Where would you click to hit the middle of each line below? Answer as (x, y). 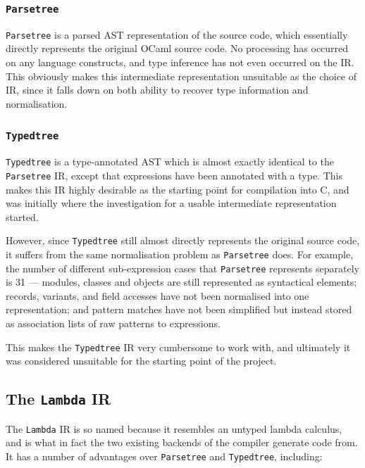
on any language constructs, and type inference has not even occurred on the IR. (180, 62)
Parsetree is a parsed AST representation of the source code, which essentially (177, 34)
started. (22, 216)
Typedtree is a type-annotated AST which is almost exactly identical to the (170, 162)
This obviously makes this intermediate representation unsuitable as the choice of (181, 76)
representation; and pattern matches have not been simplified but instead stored (179, 309)
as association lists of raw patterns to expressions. (113, 323)
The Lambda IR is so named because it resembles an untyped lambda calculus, (174, 428)
